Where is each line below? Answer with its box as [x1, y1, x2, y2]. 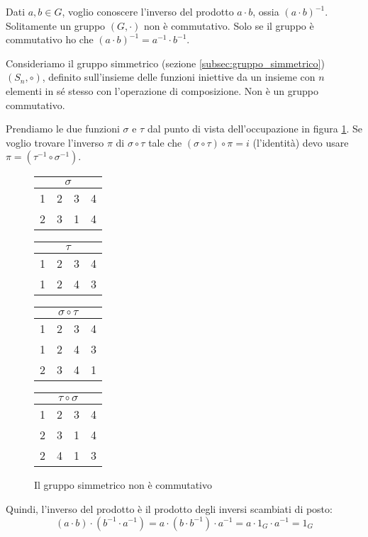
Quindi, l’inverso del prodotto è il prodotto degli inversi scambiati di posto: [6, 501, 333, 516]
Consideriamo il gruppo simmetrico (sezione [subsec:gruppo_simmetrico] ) [6, 55, 325, 70]
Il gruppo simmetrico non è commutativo [34, 477, 212, 492]
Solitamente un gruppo [6, 18, 106, 33]
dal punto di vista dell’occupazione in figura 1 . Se [147, 121, 362, 136]
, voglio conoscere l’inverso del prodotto [62, 4, 234, 18]
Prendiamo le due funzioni [6, 121, 120, 136]
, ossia [252, 4, 279, 18]
